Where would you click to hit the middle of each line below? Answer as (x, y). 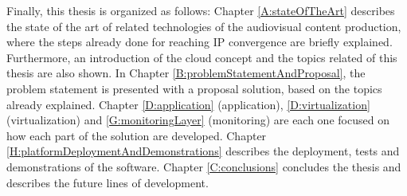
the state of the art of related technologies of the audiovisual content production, (204, 26)
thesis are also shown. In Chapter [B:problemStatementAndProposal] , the (186, 73)
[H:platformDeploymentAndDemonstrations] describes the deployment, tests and (203, 151)
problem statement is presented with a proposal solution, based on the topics (194, 88)
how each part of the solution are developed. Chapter (137, 135)
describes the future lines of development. (108, 182)
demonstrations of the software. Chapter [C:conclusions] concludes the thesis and (204, 166)
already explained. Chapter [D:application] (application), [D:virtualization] (188, 104)
